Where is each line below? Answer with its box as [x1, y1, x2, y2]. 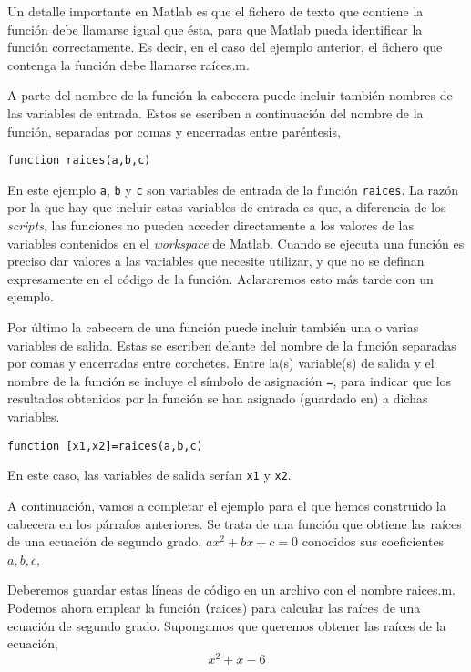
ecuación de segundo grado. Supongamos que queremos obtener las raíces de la [7, 616, 446, 635]
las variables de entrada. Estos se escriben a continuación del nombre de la [7, 103, 424, 122]
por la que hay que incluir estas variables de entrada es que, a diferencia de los [7, 198, 446, 217]
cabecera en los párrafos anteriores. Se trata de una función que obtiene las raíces [7, 514, 462, 533]
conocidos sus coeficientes [302, 532, 445, 551]
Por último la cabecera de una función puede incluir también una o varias [7, 318, 419, 337]
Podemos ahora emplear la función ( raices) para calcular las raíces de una [7, 597, 421, 616]
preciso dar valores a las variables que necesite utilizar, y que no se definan [7, 251, 425, 270]
